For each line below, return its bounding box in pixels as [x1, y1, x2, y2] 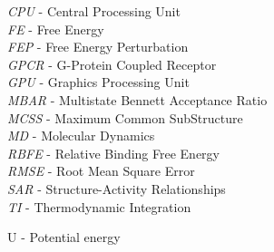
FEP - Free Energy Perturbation [7, 37, 189, 56]
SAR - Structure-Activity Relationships [7, 179, 226, 198]
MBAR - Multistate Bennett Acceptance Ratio [7, 90, 268, 109]
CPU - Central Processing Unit [7, 2, 181, 20]
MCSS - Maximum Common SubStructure [7, 108, 243, 127]
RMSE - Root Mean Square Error [7, 161, 195, 180]
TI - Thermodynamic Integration [7, 197, 191, 216]
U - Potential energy [7, 228, 121, 247]
